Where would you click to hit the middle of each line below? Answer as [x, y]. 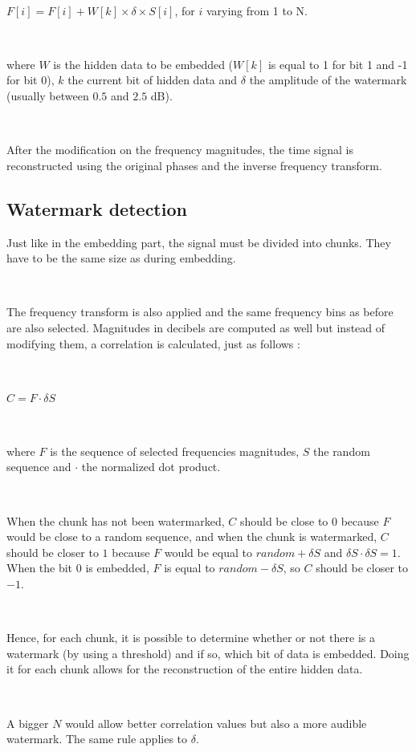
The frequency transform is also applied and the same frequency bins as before [200, 312]
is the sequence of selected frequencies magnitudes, [175, 451]
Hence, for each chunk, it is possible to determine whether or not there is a [191, 638]
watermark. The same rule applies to [97, 739]
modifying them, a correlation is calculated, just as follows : [153, 343]
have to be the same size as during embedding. [121, 258]
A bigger [28, 723]
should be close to [284, 520]
